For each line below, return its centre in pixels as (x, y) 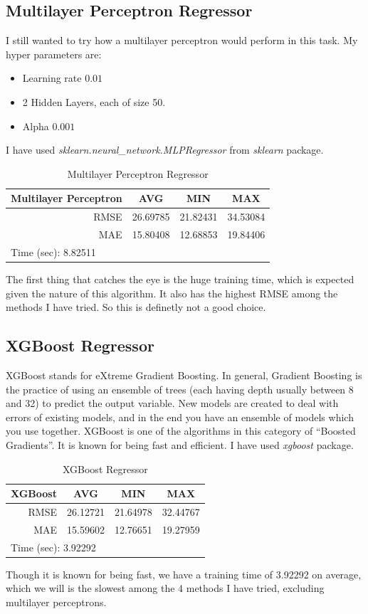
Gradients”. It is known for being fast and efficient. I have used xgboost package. (180, 444)
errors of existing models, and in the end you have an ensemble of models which (180, 417)
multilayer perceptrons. (56, 602)
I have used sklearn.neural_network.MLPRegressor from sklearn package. (165, 150)
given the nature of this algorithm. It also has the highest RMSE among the (172, 293)
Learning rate (52, 78)
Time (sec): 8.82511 (53, 252)
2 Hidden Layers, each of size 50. (94, 101)
